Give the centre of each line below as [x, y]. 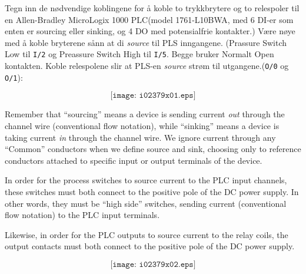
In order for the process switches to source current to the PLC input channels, [146, 180]
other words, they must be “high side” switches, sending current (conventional [146, 203]
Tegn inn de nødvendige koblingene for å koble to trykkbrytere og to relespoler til [152, 8]
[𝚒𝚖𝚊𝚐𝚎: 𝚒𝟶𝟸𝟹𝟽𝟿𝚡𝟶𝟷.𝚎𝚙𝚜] [153, 96]
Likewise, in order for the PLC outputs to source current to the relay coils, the [147, 234]
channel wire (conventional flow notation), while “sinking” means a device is [142, 125]
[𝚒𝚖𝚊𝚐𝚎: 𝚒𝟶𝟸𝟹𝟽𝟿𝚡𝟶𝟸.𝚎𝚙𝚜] [153, 264]
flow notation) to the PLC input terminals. [82, 215]
